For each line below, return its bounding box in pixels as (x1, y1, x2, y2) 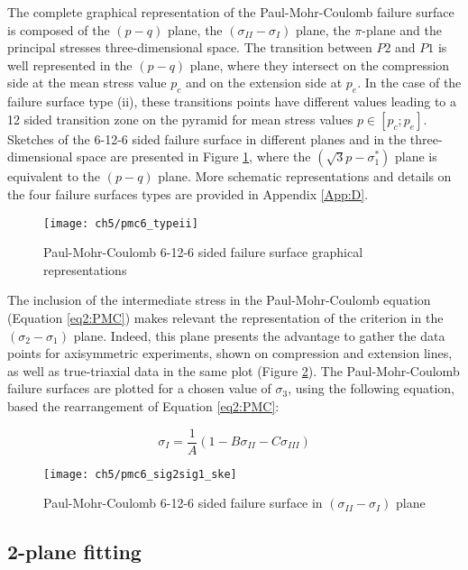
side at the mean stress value (7, 73, 167, 92)
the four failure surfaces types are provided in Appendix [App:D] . (7, 184, 369, 203)
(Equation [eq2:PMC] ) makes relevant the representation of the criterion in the (7, 308, 444, 326)
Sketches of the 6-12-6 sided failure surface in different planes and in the (7, 129, 407, 148)
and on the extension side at (185, 73, 343, 92)
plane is (395, 147, 437, 166)
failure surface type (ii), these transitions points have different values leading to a (7, 92, 457, 111)
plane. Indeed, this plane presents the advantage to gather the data (73, 326, 445, 345)
